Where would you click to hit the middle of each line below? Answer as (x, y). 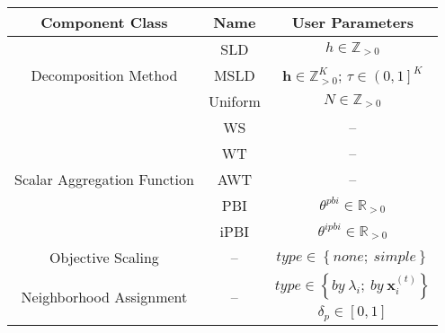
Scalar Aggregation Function (104, 179)
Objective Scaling (104, 257)
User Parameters (352, 22)
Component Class (104, 22)
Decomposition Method (104, 75)
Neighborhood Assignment (104, 297)
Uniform (234, 101)
